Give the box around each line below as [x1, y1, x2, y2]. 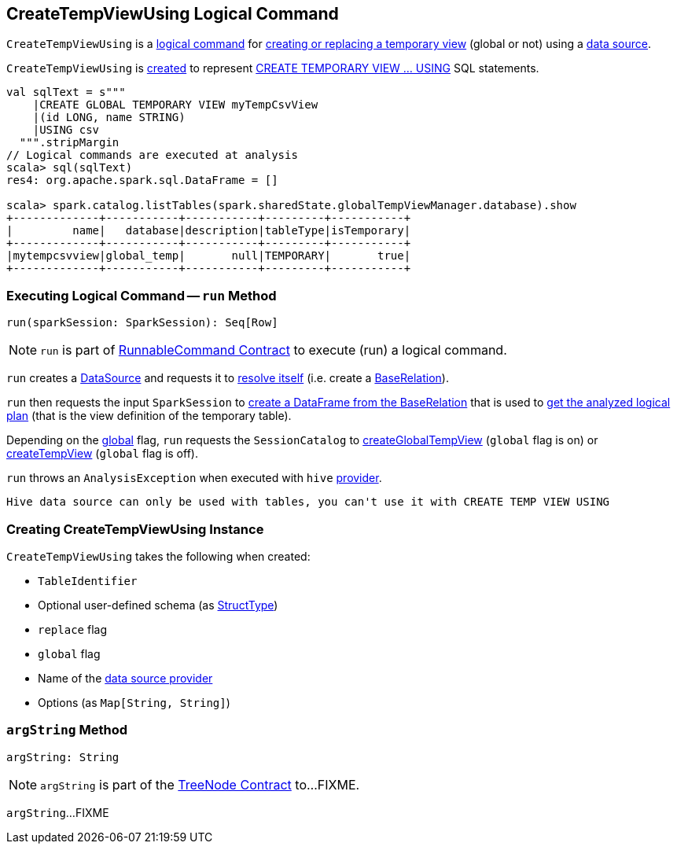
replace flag [38, 622, 107, 636]
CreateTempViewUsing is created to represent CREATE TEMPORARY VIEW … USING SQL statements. [6, 61, 539, 75]
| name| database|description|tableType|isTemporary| [6, 224, 411, 237]
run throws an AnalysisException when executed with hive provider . [6, 471, 382, 485]
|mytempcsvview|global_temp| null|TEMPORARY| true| [6, 249, 411, 263]
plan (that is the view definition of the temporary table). [6, 409, 292, 423]
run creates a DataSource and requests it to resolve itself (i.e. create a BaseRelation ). [6, 371, 449, 385]
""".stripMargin [19, 136, 120, 149]
